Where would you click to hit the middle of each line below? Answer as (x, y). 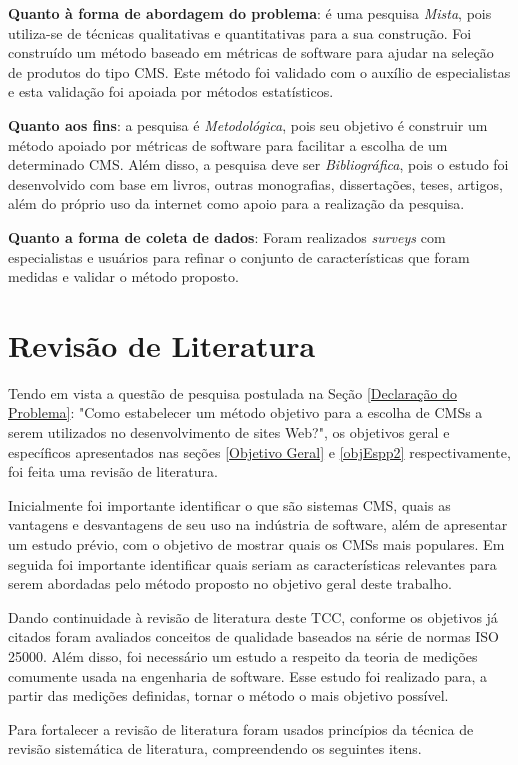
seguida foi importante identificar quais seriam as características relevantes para (252, 563)
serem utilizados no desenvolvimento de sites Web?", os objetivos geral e (229, 432)
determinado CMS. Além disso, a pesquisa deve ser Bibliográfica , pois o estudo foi (258, 164)
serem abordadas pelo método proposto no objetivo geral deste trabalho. (230, 583)
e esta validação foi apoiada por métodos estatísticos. (171, 91)
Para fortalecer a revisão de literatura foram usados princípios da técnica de (241, 728)
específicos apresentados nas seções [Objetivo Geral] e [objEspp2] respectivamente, (259, 451)
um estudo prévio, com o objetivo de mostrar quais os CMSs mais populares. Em (256, 544)
